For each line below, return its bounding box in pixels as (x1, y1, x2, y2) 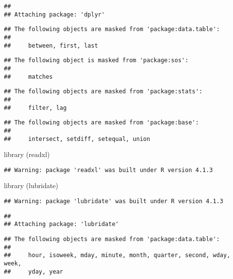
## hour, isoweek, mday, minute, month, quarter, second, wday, (4, 252, 231, 259)
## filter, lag (4, 104, 67, 111)
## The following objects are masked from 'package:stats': (4, 88, 203, 95)
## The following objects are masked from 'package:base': (4, 119, 199, 126)
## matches (4, 73, 53, 80)
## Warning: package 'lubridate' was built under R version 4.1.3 (4, 198, 224, 205)
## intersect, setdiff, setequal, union (4, 135, 150, 142)
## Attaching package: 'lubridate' (4, 221, 119, 228)
